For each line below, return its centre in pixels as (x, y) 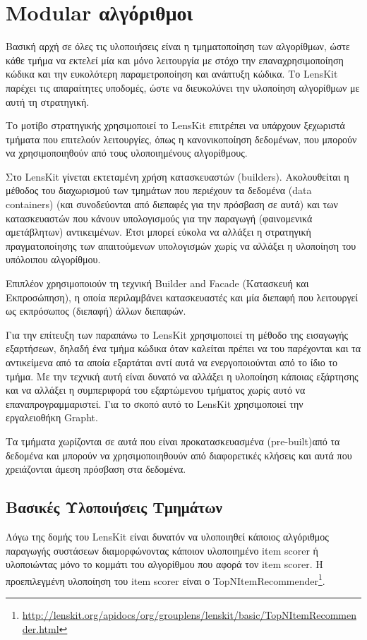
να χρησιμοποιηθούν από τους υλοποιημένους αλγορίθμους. (127, 153)
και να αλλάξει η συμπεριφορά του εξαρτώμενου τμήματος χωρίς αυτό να (156, 390)
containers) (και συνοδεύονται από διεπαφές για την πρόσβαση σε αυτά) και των (172, 204)
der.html (41, 628)
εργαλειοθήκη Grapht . (52, 417)
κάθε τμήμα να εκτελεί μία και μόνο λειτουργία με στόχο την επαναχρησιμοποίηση (175, 60)
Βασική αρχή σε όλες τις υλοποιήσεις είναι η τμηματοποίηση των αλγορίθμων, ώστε (178, 46)
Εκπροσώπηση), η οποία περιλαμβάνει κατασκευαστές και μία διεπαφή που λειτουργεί (182, 297)
